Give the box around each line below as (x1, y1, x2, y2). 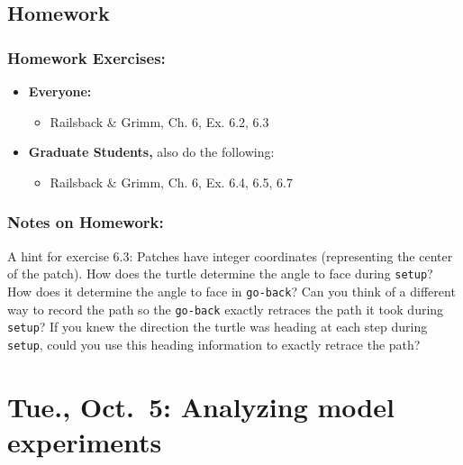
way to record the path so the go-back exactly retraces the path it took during (7, 299, 444, 318)
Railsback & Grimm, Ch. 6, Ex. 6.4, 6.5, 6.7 (50, 172, 293, 191)
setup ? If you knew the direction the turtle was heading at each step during (7, 317, 428, 336)
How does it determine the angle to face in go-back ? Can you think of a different (7, 281, 456, 300)
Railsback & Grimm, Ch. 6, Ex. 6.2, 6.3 (50, 112, 269, 131)
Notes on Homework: (7, 211, 164, 233)
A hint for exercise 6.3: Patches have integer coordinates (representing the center (7, 246, 453, 265)
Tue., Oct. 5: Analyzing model (7, 387, 395, 424)
